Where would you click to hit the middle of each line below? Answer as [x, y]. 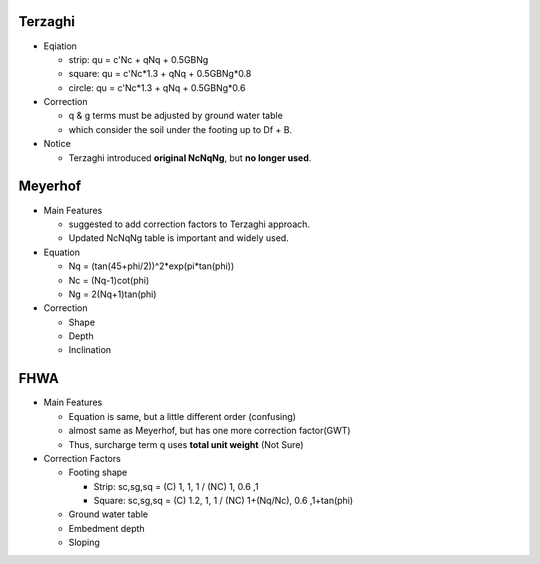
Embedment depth [106, 528]
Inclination [90, 350]
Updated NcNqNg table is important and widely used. [178, 238]
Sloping [84, 542]
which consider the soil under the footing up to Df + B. [180, 129]
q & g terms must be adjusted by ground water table [176, 116]
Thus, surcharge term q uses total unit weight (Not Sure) [186, 444]
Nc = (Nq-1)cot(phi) [109, 280]
